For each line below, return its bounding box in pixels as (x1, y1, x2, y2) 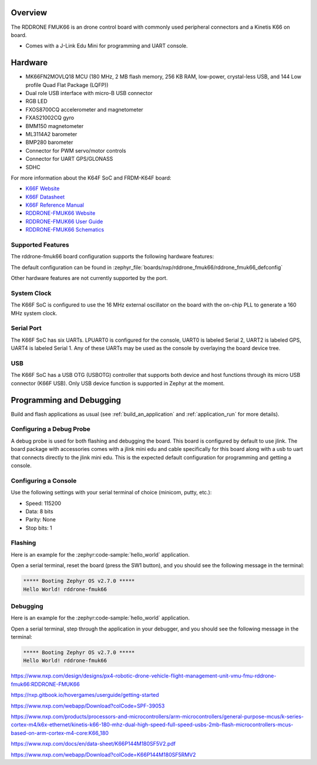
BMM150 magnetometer (25, 122, 84, 129)
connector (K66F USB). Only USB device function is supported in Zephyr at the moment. (11, 379, 225, 387)
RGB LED (25, 97, 48, 105)
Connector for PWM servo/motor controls (25, 147, 126, 154)
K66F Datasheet (25, 193, 65, 200)
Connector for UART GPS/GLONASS (25, 156, 113, 163)
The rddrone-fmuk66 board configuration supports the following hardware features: (11, 253, 214, 260)
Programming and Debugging (11, 395, 122, 405)
